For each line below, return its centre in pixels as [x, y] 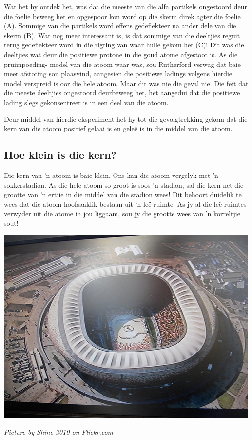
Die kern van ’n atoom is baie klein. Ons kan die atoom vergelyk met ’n [111, 175]
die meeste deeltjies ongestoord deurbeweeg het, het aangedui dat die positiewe [122, 93]
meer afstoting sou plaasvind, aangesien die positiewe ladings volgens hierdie [118, 74]
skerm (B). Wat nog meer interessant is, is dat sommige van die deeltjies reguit [122, 35]
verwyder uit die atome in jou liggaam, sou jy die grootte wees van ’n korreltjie [122, 213]
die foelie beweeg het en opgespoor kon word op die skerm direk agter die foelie [122, 16]
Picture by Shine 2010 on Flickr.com [59, 432]
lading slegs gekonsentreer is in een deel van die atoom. [86, 102]
